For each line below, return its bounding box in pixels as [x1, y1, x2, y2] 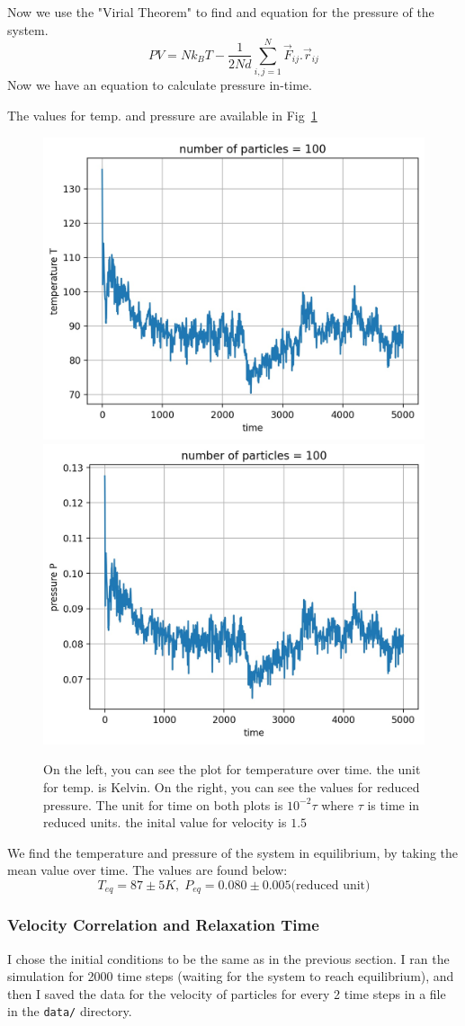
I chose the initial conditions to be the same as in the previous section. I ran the [7, 949, 450, 968]
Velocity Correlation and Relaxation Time [7, 914, 319, 936]
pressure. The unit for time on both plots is [43, 795, 283, 814]
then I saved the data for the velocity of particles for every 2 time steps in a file [7, 984, 446, 1003]
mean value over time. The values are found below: [7, 861, 288, 879]
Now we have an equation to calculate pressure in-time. [7, 76, 312, 94]
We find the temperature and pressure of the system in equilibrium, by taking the [7, 843, 459, 861]
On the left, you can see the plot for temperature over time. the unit [43, 760, 421, 779]
